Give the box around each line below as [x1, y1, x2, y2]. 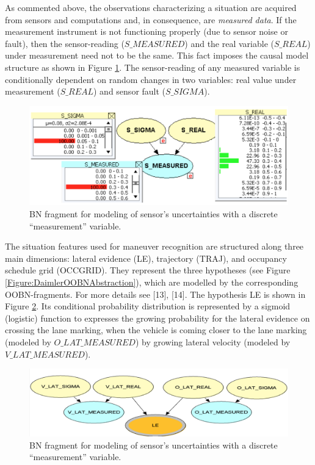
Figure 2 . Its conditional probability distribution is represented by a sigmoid [5, 300, 291, 312]
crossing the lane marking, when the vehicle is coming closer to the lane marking [5, 323, 307, 336]
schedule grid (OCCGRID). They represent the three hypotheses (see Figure [5, 264, 291, 276]
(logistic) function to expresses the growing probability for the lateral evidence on [5, 311, 310, 324]
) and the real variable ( [184, 37, 274, 49]
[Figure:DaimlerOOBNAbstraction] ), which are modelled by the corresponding [5, 276, 299, 289]
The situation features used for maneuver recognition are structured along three [5, 240, 304, 253]
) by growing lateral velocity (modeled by [135, 336, 291, 348]
